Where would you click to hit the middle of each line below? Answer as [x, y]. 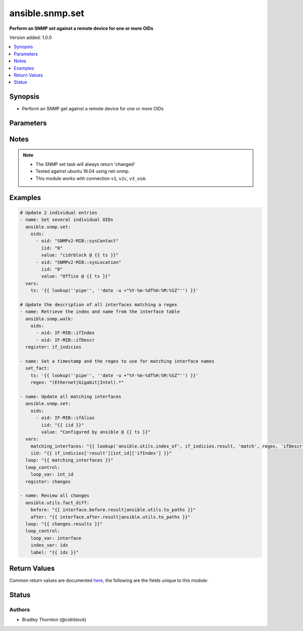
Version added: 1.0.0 [31, 37]
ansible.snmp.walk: [49, 319]
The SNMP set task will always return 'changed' [85, 164]
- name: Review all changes [55, 496]
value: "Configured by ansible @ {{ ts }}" [96, 432]
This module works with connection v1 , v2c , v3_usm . [91, 178]
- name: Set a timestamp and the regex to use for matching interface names [117, 361]
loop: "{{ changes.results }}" [64, 524]
